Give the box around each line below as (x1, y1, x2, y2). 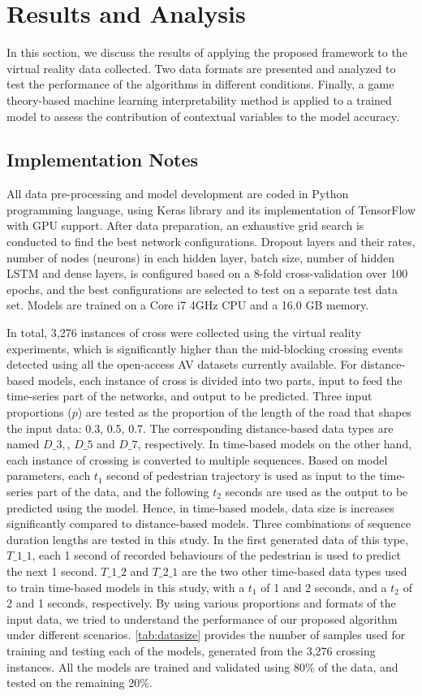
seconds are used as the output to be (225, 482, 408, 499)
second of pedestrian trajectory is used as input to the (106, 467, 376, 484)
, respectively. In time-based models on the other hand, (137, 435, 412, 452)
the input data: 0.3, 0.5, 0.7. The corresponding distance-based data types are (6, 419, 394, 436)
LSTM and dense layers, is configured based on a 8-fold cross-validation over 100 (6, 265, 408, 282)
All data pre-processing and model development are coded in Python (6, 185, 349, 202)
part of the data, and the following (37, 482, 209, 499)
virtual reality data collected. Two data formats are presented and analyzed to (6, 59, 396, 76)
